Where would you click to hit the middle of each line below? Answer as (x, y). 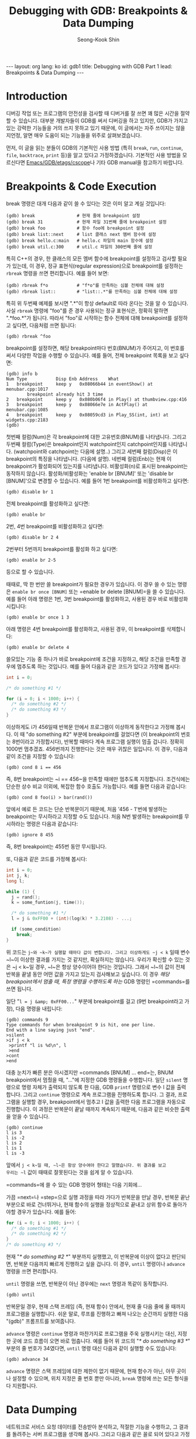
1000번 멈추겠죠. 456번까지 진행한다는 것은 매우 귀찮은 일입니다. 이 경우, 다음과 (97, 749)
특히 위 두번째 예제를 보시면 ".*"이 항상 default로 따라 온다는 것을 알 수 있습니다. (97, 303)
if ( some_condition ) (36, 929)
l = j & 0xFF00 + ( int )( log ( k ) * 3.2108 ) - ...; (72, 919)
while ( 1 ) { (20, 891)
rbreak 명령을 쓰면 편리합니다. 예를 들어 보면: (58, 273)
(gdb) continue (25, 1127)
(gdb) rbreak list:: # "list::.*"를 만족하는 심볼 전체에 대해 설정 (92, 292)
